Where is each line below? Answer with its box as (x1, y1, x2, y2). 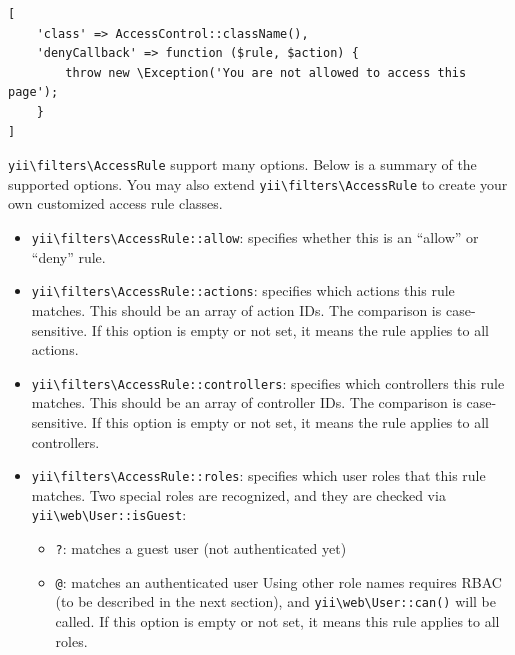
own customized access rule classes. (8, 193, 223, 214)
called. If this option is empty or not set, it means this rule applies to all (55, 611, 500, 632)
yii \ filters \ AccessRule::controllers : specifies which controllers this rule (31, 372, 505, 393)
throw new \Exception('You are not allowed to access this (65, 65, 467, 80)
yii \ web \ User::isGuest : (31, 504, 187, 525)
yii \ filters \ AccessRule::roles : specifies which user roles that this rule (31, 465, 486, 486)
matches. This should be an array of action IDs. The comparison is (31, 299, 442, 320)
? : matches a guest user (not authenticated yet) (55, 538, 347, 559)
